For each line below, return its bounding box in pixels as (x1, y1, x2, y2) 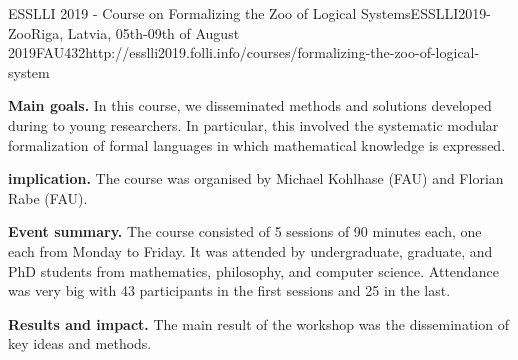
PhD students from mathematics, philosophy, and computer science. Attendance (8, 260, 499, 281)
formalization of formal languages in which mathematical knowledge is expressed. (8, 134, 506, 155)
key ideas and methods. (8, 333, 152, 354)
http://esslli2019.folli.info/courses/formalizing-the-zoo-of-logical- (85, 42, 480, 63)
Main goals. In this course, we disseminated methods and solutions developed (8, 95, 492, 116)
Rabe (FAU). (8, 187, 88, 208)
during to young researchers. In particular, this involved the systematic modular (8, 114, 499, 135)
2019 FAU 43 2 (8, 42, 86, 63)
